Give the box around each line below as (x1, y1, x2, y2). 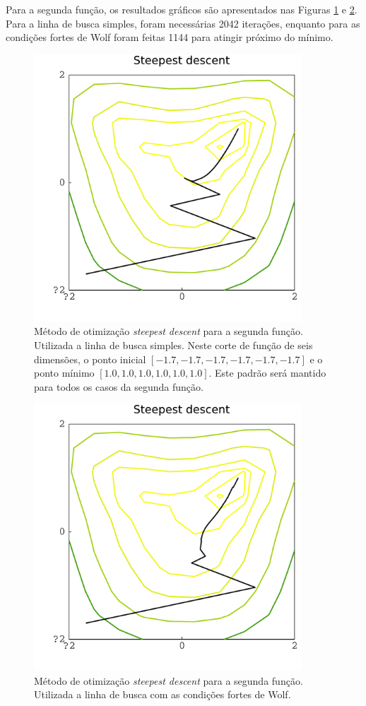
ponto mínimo (34, 365, 95, 380)
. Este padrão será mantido (208, 365, 326, 380)
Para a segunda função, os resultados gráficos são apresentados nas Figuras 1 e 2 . (6, 2, 358, 16)
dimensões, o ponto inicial (34, 351, 146, 366)
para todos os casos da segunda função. (34, 379, 203, 394)
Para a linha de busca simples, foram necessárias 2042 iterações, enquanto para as (6, 16, 360, 30)
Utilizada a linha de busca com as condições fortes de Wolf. (34, 687, 291, 702)
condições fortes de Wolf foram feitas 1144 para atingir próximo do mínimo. (6, 30, 333, 45)
